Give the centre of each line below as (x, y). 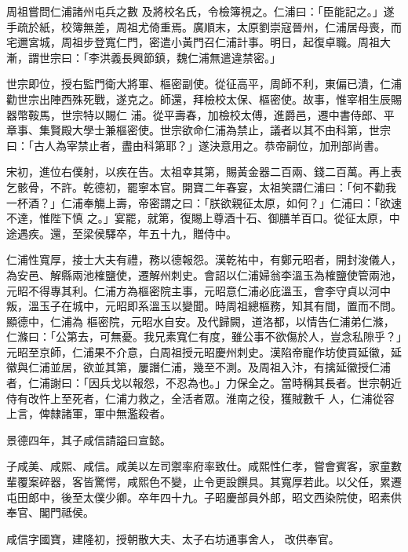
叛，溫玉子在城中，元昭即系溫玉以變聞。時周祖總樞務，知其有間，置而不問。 (204, 306)
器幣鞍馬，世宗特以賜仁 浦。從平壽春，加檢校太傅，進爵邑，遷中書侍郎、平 (200, 114)
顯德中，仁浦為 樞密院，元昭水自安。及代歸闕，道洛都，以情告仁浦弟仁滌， (200, 321)
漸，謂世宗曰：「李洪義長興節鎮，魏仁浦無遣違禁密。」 (144, 57)
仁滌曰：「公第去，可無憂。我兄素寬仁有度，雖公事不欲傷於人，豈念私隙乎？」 (204, 336)
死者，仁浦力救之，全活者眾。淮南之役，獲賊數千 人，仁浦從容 (233, 398)
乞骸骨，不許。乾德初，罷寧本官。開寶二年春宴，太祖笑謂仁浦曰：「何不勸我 (201, 186)
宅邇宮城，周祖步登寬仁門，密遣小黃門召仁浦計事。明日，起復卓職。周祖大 (199, 42)
